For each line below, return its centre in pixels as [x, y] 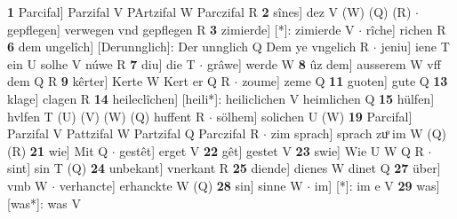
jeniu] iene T [415, 47]
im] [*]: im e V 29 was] [377, 185]
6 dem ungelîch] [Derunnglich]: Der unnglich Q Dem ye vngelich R [188, 47]
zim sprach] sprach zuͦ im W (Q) [359, 133]
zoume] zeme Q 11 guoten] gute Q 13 [345, 81]
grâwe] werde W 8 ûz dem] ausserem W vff [324, 63]
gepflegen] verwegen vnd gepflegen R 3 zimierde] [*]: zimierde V [181, 29]
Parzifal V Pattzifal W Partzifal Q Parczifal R [133, 133]
